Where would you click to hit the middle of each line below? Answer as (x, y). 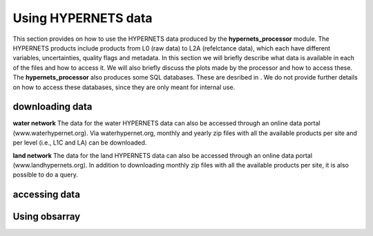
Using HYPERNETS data (83, 18)
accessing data (47, 195)
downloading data (52, 107)
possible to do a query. (46, 175)
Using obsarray (47, 217)
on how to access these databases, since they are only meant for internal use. (124, 87)
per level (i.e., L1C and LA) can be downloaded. (80, 143)
